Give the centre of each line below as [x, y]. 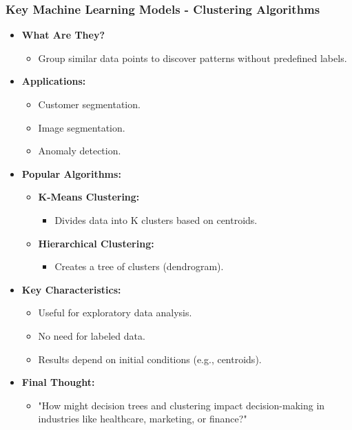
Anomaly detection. [80, 151]
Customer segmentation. [89, 104]
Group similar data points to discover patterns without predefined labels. [193, 58]
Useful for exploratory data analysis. [115, 313]
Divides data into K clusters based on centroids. [156, 219]
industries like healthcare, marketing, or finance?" [143, 419]
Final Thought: [58, 382]
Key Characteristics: [71, 289]
